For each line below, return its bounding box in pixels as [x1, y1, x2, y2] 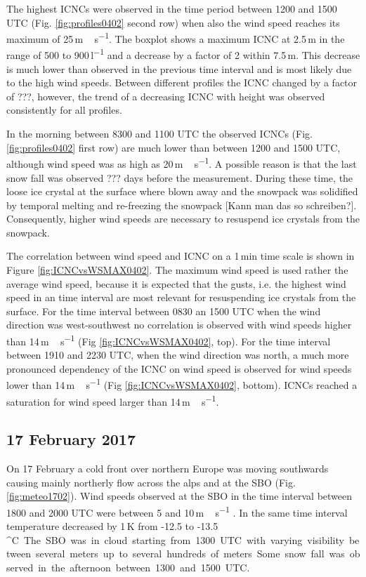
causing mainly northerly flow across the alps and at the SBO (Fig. [6, 475, 296, 489]
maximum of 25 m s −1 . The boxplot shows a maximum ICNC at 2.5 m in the [6, 29, 345, 46]
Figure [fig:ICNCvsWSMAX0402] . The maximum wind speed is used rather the [6, 263, 348, 277]
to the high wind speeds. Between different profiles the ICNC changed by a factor [6, 75, 358, 90]
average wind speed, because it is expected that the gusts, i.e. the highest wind [6, 276, 346, 291]
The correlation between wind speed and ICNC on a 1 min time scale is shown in [6, 248, 355, 263]
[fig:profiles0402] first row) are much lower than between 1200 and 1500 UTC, [6, 140, 341, 154]
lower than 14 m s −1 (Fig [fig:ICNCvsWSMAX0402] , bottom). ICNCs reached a [6, 376, 358, 392]
